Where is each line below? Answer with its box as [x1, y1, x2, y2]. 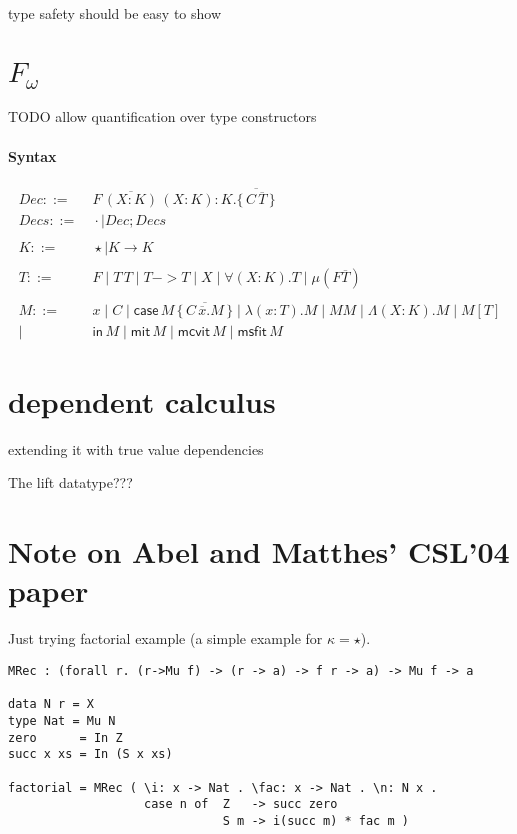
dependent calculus [8, 380, 276, 421]
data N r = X [8, 697, 94, 712]
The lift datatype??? [8, 472, 133, 493]
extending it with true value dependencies [8, 438, 264, 459]
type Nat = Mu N [8, 713, 116, 728]
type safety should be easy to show [8, 3, 222, 23]
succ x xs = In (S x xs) [8, 747, 173, 762]
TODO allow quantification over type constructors [8, 106, 317, 127]
